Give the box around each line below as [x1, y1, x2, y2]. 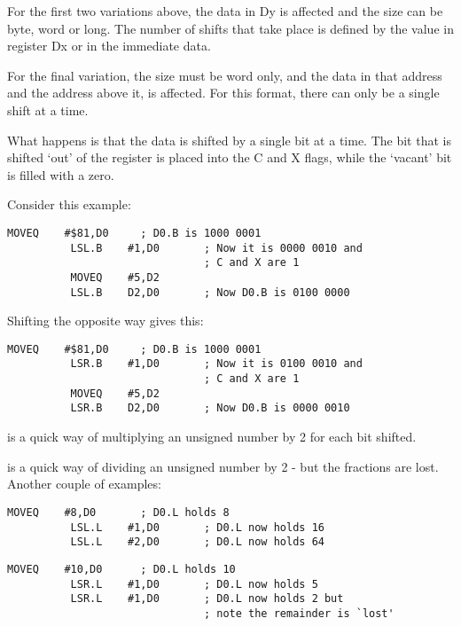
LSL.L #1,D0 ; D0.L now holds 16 [70, 520, 324, 534]
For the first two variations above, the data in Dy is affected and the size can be [7, 2, 443, 20]
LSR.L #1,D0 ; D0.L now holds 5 [70, 577, 318, 591]
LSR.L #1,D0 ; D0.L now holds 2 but [70, 592, 344, 606]
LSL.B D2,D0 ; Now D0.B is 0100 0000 [70, 286, 350, 299]
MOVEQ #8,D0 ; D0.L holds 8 [7, 505, 230, 519]
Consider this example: [7, 195, 131, 214]
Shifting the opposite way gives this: [7, 311, 204, 330]
